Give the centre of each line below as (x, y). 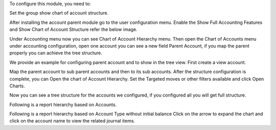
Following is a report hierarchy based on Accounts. (63, 105)
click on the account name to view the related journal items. (72, 121)
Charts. (17, 86)
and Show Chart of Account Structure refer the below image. (73, 29)
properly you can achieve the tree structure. (56, 53)
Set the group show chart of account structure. (59, 13)
